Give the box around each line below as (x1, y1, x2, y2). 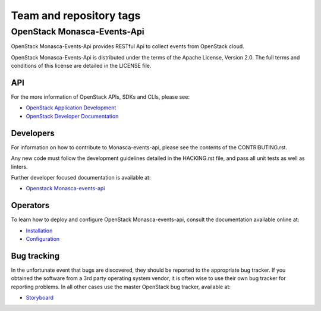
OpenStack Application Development (26, 104, 117, 111)
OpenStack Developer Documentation (26, 112, 119, 120)
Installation (26, 227, 53, 234)
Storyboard (26, 294, 53, 301)
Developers (11, 128, 55, 138)
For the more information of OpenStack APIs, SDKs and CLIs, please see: (11, 93, 190, 100)
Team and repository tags (11, 9, 141, 22)
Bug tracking (11, 250, 59, 261)
